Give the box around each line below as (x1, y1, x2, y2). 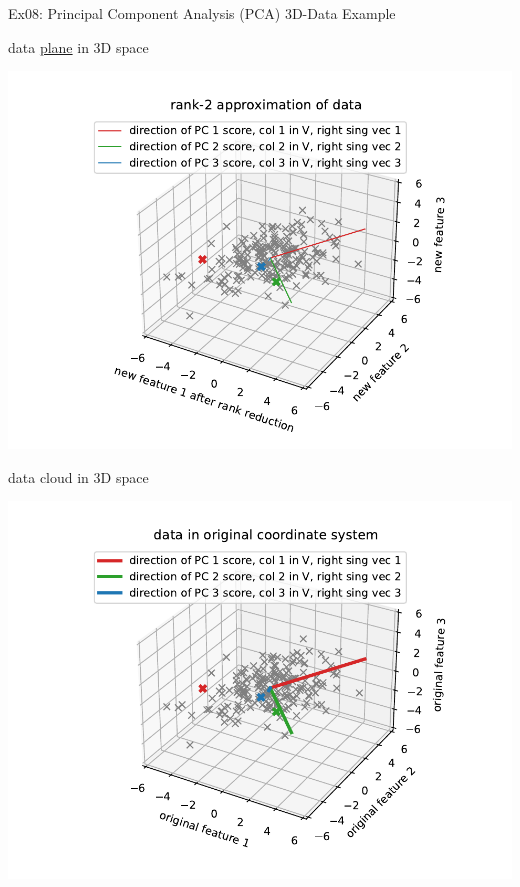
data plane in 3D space (8, 36, 149, 57)
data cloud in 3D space (8, 466, 149, 487)
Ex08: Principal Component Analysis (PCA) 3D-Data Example (8, 3, 396, 23)
